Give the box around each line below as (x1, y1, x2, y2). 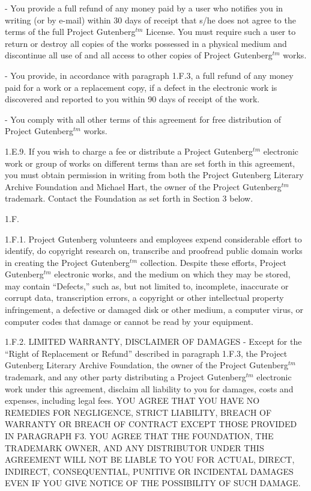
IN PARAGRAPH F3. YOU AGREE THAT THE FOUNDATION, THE (5, 430, 274, 442)
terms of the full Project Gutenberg (5, 25, 136, 38)
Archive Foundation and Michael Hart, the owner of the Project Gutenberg (5, 180, 282, 193)
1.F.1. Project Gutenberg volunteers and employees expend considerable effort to (5, 232, 302, 245)
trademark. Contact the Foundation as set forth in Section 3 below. (5, 192, 253, 205)
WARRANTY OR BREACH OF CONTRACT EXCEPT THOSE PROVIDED (5, 418, 297, 430)
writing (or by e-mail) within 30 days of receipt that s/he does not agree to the (5, 13, 296, 26)
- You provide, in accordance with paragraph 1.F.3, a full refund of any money (5, 69, 294, 81)
